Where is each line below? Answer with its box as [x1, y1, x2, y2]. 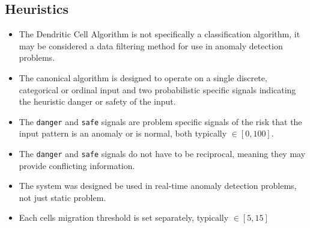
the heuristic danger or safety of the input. [19, 95, 176, 108]
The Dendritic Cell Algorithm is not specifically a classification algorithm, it [19, 28, 300, 40]
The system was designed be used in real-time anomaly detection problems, [19, 179, 297, 192]
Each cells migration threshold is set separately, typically [19, 211, 229, 224]
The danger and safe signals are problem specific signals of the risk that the [19, 115, 302, 128]
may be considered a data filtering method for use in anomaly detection [19, 39, 283, 52]
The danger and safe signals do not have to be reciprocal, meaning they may [19, 147, 306, 160]
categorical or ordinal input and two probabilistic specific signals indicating [19, 83, 296, 96]
